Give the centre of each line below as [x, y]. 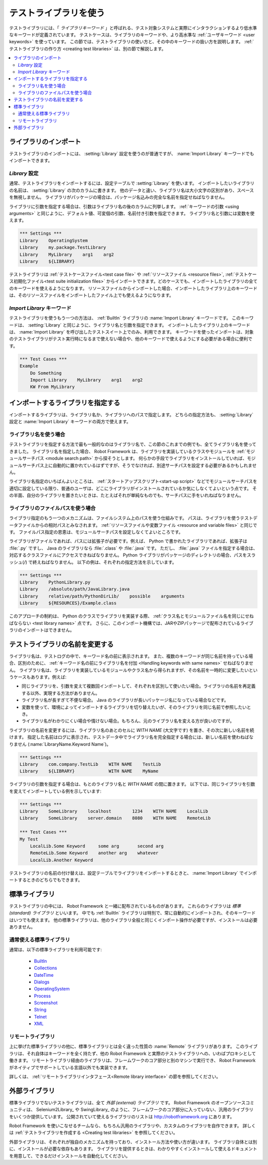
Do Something [46, 373]
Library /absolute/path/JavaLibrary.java [75, 589]
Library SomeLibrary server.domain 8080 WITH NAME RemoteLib [115, 818]
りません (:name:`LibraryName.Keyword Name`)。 [60, 744]
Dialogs [42, 982]
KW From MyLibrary [52, 387]
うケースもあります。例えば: [38, 677]
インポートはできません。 [48, 630]
